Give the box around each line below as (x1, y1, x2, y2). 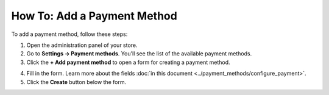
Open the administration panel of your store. (26, 41, 138, 49)
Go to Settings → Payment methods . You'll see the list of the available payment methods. (26, 50, 252, 57)
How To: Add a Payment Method (11, 9, 178, 23)
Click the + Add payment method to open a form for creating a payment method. (26, 58, 231, 66)
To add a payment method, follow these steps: (11, 30, 128, 38)
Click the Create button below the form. (26, 78, 127, 85)
